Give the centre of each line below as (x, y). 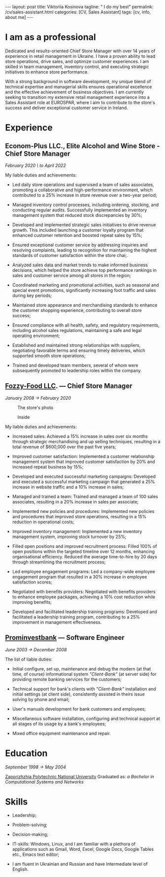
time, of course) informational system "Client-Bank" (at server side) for (84, 674)
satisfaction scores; (32, 582)
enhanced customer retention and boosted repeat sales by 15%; (77, 235)
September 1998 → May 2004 (36, 767)
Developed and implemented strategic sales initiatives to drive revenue (84, 225)
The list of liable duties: (29, 659)
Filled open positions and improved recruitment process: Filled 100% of (84, 546)
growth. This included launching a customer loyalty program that (78, 230)
